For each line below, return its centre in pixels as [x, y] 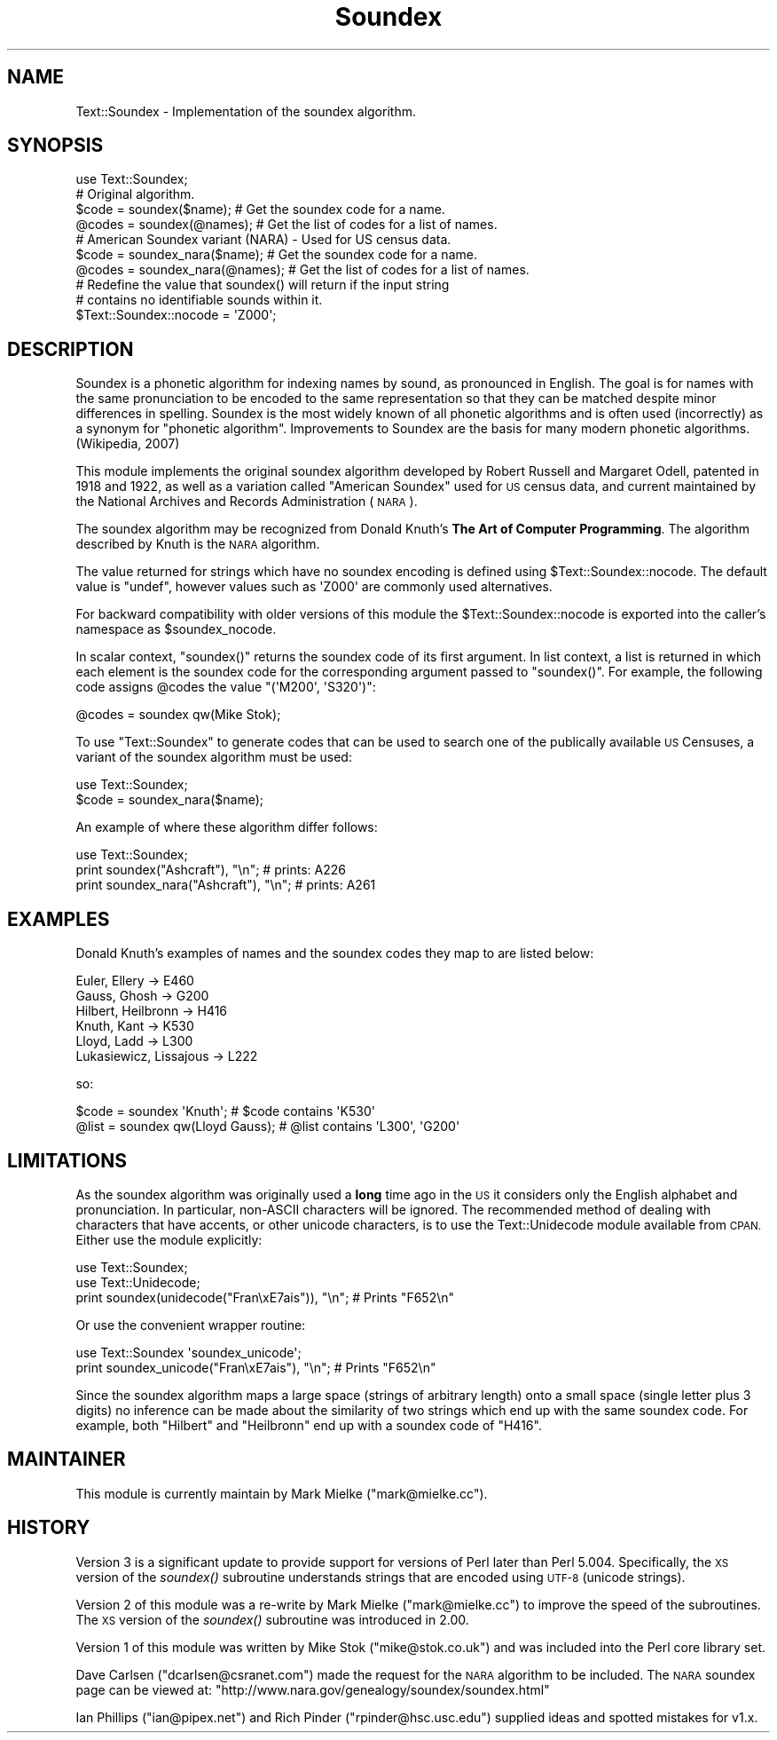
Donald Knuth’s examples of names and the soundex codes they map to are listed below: [335, 953]
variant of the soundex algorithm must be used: [214, 757]
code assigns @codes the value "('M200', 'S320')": [226, 687]
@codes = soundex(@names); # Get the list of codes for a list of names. [286, 225]
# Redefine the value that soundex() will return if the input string [263, 285]
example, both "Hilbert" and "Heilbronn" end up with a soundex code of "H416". [309, 1425]
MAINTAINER [67, 1459]
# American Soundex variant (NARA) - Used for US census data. [263, 240]
